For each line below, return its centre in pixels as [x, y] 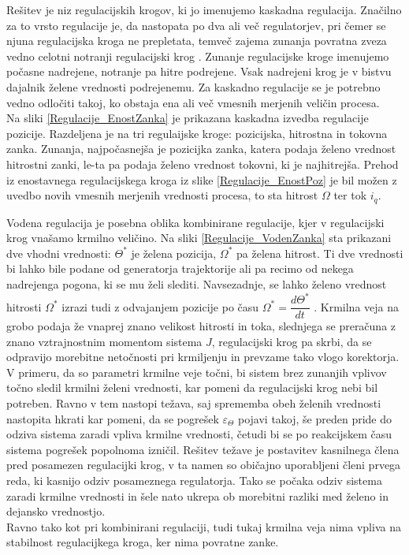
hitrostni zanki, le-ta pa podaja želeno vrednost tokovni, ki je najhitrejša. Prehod [203, 164]
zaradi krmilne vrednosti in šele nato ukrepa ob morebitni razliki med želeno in [197, 495]
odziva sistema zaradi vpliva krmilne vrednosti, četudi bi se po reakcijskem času [199, 434]
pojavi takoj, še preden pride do [315, 418]
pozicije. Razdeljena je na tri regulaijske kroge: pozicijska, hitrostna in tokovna [197, 133]
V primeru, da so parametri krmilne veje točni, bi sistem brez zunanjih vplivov [197, 372]
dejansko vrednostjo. [56, 511]
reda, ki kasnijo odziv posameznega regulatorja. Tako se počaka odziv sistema [194, 481]
